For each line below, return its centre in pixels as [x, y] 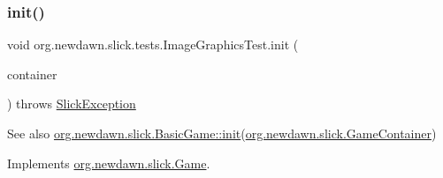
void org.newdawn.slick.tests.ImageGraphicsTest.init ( [153, 44]
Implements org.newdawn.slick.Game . [109, 163]
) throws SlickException [72, 104]
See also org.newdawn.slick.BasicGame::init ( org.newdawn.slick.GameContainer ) [222, 133]
